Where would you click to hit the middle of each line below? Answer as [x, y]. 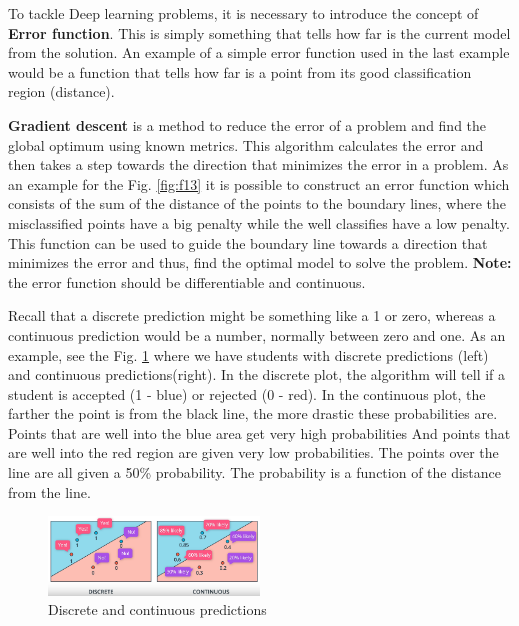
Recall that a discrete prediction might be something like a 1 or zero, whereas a [252, 315]
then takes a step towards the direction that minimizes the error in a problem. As [258, 164]
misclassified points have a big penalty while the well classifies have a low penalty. [259, 222]
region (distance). [61, 91]
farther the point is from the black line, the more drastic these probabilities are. [253, 413]
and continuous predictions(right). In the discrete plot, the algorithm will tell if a [257, 374]
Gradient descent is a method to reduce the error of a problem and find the [247, 124]
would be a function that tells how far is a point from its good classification [240, 71]
